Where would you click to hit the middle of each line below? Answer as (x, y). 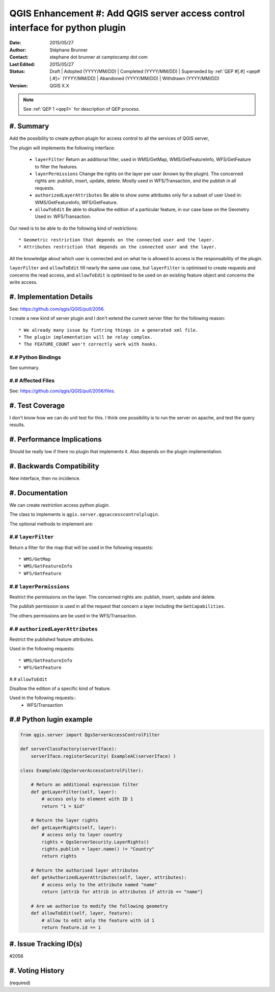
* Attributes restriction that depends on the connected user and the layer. (118, 247)
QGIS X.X (59, 85)
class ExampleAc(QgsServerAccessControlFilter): (82, 770)
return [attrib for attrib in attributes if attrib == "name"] (122, 892)
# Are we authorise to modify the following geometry (99, 906)
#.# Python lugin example (51, 720)
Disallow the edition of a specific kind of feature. (60, 688)
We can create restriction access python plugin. (60, 505)
